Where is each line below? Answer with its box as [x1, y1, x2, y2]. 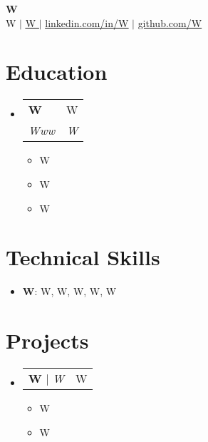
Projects [6, 326, 89, 354]
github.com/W [137, 15, 202, 30]
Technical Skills [6, 242, 160, 272]
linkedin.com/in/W [45, 15, 129, 30]
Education [6, 57, 108, 86]
